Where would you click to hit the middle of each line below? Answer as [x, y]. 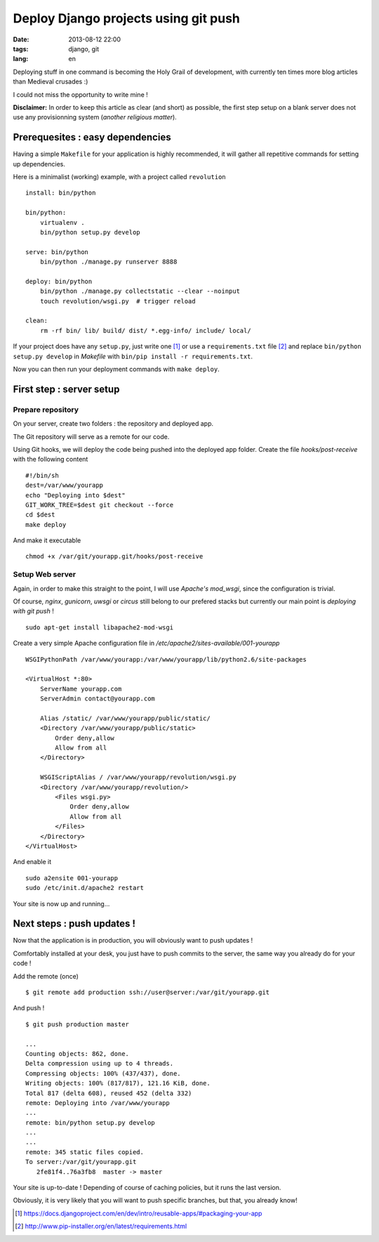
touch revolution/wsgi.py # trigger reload [118, 301]
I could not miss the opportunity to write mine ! [81, 94]
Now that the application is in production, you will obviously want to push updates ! [133, 941]
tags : [21, 48]
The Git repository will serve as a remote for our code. [91, 436]
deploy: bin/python [59, 281]
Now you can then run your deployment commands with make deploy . [117, 369]
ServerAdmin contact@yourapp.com [98, 699]
